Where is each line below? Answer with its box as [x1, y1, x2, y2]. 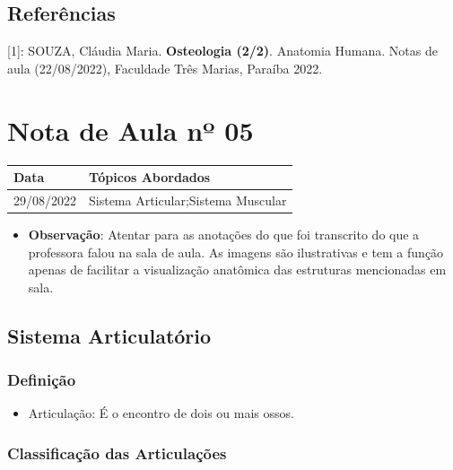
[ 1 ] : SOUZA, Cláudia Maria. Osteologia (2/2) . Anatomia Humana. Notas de [7, 41, 438, 60]
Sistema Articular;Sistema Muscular [89, 190, 287, 209]
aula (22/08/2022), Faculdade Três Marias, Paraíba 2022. [7, 58, 323, 77]
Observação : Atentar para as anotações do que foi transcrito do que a [28, 224, 420, 243]
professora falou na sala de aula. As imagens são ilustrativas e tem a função [28, 242, 444, 261]
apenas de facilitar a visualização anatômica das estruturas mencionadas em [28, 260, 447, 279]
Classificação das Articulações [7, 441, 227, 464]
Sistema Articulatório [7, 321, 212, 349]
